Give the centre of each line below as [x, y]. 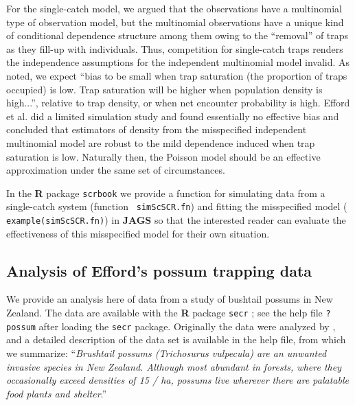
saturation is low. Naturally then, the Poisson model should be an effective [163, 156]
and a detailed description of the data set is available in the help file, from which [176, 339]
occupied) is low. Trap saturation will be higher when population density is [164, 89]
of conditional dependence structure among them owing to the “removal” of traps [177, 35]
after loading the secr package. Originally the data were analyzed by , [187, 326]
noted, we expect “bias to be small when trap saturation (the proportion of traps [177, 75]
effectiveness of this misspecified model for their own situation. [138, 233]
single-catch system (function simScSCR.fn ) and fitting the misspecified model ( [177, 206]
